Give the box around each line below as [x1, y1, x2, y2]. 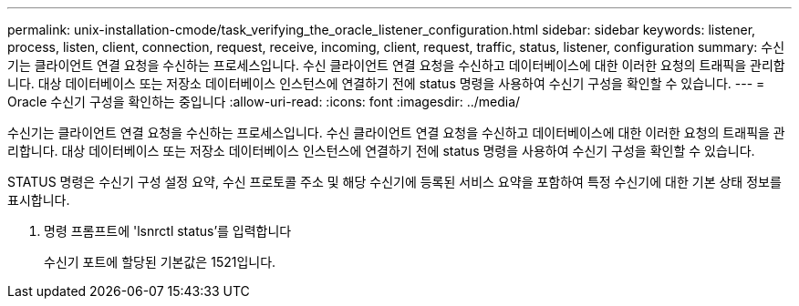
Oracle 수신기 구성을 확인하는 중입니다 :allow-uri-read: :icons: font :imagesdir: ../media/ [7, 94, 521, 109]
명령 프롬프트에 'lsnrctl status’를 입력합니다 [44, 223, 292, 239]
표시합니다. [7, 192, 70, 208]
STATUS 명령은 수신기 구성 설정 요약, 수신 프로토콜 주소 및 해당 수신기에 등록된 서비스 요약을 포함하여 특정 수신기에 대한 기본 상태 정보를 [7, 174, 782, 189]
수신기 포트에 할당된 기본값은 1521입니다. [44, 254, 276, 270]
